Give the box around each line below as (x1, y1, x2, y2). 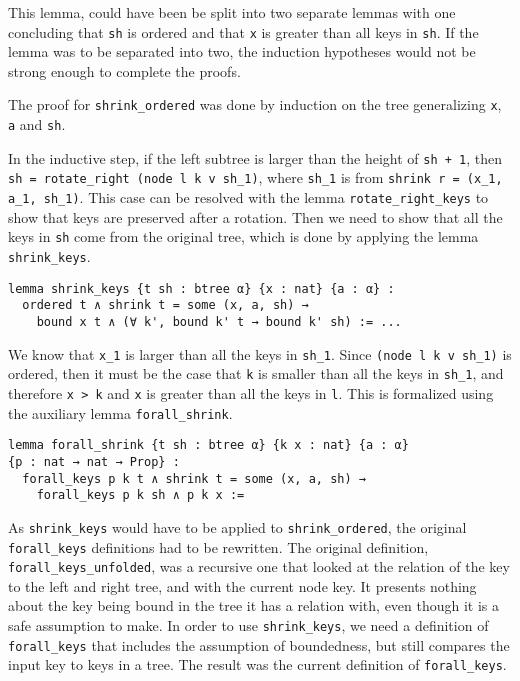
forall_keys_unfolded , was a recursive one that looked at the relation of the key (8, 556, 510, 577)
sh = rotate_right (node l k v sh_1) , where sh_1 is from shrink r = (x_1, (8, 167, 503, 188)
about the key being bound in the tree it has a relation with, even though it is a (8, 595, 500, 616)
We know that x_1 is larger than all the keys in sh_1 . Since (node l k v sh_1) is (8, 343, 512, 364)
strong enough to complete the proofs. (8, 60, 241, 81)
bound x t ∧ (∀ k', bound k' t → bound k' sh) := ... (36, 314, 402, 329)
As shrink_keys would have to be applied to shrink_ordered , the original (8, 516, 467, 537)
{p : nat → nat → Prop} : (8, 454, 180, 469)
